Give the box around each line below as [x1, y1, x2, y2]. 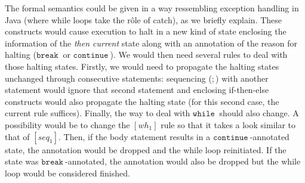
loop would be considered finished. [5, 166, 130, 179]
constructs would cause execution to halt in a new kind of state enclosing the [5, 25, 286, 38]
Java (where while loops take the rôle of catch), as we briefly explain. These [5, 13, 282, 26]
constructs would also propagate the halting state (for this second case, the [5, 95, 279, 107]
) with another [215, 72, 269, 84]
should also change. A [219, 107, 299, 119]
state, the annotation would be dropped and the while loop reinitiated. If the [5, 143, 286, 156]
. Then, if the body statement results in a [58, 130, 211, 142]
